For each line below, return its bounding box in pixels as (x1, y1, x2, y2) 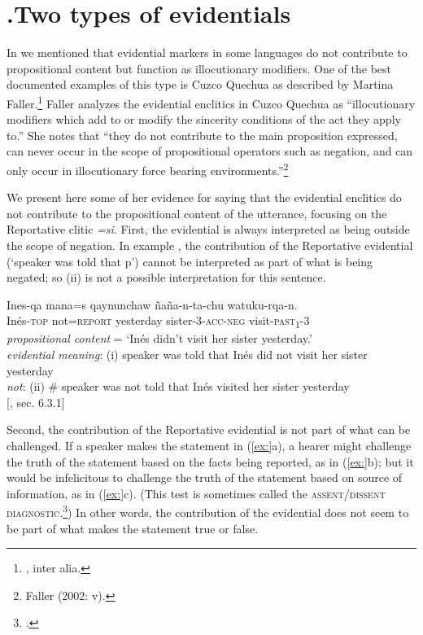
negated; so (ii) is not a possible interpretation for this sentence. (7, 269, 326, 286)
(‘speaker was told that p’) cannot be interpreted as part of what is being (7, 252, 373, 269)
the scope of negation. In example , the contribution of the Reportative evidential (7, 236, 413, 253)
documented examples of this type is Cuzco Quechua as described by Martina (7, 76, 394, 93)
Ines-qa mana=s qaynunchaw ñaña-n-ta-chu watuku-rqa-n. (7, 296, 298, 313)
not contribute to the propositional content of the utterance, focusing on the (7, 204, 387, 221)
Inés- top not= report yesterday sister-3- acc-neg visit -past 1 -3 (7, 312, 310, 331)
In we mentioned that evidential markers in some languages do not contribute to (7, 44, 408, 61)
